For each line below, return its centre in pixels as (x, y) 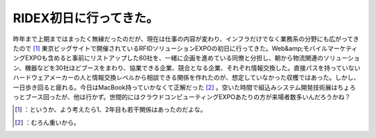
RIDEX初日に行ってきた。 (86, 18)
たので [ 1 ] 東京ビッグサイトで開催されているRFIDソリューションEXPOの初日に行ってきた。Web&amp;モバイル (170, 48)
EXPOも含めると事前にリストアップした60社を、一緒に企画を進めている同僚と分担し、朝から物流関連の (174, 58)
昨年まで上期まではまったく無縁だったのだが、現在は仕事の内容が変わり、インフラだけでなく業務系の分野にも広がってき (186, 39)
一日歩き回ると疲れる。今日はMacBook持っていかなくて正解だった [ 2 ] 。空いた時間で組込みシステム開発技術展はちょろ (185, 87)
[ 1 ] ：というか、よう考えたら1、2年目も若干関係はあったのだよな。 (111, 110)
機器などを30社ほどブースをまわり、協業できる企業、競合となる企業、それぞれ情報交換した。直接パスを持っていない (193, 68)
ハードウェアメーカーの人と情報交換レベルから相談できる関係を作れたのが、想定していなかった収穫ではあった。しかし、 (186, 78)
